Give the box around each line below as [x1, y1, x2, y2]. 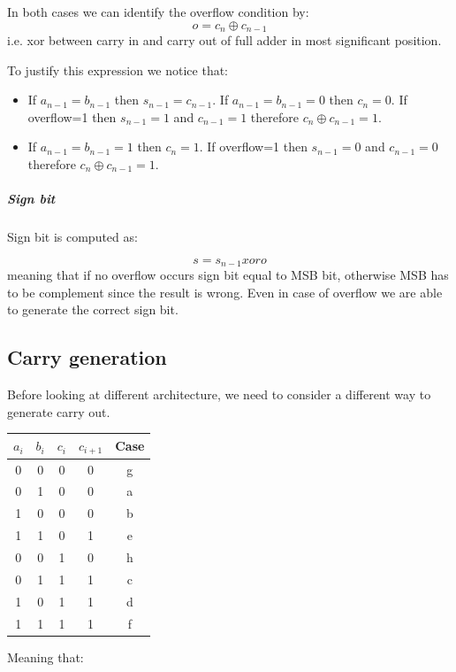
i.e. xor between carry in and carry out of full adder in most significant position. [7, 31, 442, 50]
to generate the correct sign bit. [7, 300, 179, 319]
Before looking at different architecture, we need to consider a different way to [7, 385, 431, 404]
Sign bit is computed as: [7, 228, 138, 246]
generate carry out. [7, 402, 110, 421]
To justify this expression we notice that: [7, 60, 229, 79]
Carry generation [7, 344, 167, 371]
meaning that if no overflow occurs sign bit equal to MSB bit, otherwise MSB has [7, 266, 449, 284]
